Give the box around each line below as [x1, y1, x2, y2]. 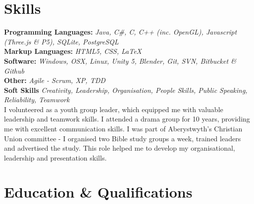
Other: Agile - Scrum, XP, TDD [4, 75, 105, 85]
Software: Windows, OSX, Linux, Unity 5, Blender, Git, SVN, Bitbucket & [4, 55, 236, 66]
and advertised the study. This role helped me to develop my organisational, [4, 143, 235, 153]
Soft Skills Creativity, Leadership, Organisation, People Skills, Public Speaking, [4, 84, 248, 95]
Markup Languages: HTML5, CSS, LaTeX [4, 46, 142, 56]
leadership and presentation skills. [4, 152, 107, 163]
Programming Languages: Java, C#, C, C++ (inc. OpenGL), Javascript [4, 27, 237, 37]
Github [4, 65, 24, 76]
